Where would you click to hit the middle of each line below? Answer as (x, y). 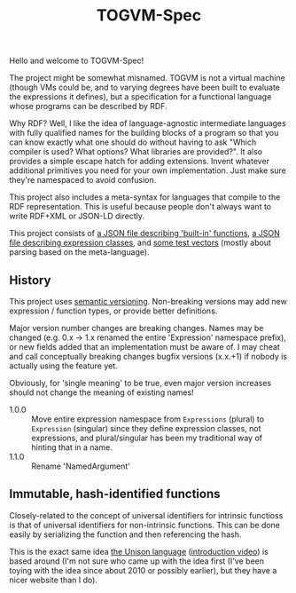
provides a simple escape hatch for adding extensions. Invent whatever (140, 162)
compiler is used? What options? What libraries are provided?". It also (136, 152)
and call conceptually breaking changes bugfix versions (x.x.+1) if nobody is (148, 356)
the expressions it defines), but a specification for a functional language (140, 97)
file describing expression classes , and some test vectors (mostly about (140, 243)
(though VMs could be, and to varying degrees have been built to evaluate (145, 87)
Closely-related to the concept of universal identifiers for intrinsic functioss (146, 515)
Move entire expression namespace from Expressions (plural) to (148, 419)
